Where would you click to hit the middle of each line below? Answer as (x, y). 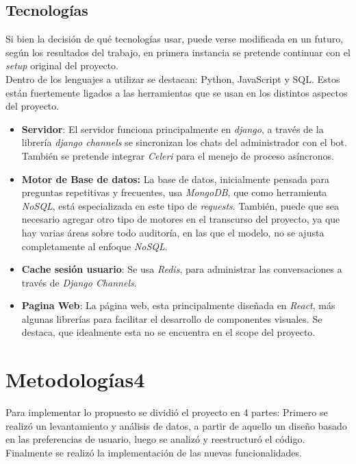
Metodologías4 (75, 379)
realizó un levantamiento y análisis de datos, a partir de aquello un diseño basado (176, 425)
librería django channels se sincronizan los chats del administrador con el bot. (184, 142)
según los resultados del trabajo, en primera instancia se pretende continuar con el (178, 52)
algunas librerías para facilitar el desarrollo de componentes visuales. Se (172, 318)
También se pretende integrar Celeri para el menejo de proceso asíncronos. (178, 155)
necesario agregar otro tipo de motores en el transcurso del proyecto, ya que (181, 219)
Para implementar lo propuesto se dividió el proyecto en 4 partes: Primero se (167, 412)
